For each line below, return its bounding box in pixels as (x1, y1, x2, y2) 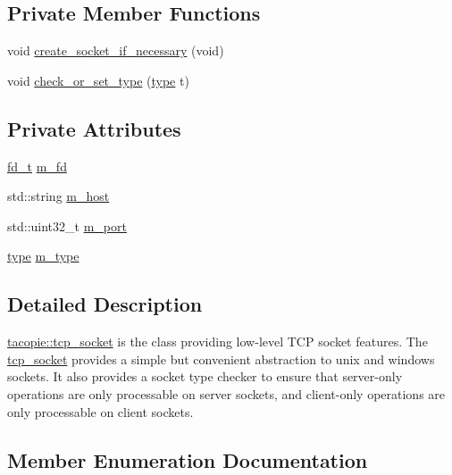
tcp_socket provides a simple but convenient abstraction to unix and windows (7, 349, 435, 368)
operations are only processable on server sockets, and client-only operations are (7, 384, 446, 403)
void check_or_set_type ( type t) (7, 71, 189, 89)
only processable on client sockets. (7, 402, 194, 421)
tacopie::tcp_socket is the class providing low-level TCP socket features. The (7, 332, 428, 351)
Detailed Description (7, 290, 203, 318)
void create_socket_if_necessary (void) (7, 41, 224, 60)
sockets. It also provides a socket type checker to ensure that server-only (7, 367, 403, 386)
